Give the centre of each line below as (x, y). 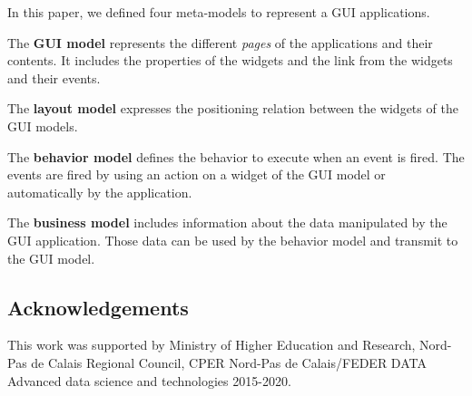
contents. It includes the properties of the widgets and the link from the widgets (230, 60)
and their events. (54, 77)
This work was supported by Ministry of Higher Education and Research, (211, 345)
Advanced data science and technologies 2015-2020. (149, 380)
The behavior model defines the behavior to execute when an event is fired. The (236, 156)
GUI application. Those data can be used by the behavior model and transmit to (233, 240)
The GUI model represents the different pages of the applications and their (220, 42)
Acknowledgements (98, 307)
